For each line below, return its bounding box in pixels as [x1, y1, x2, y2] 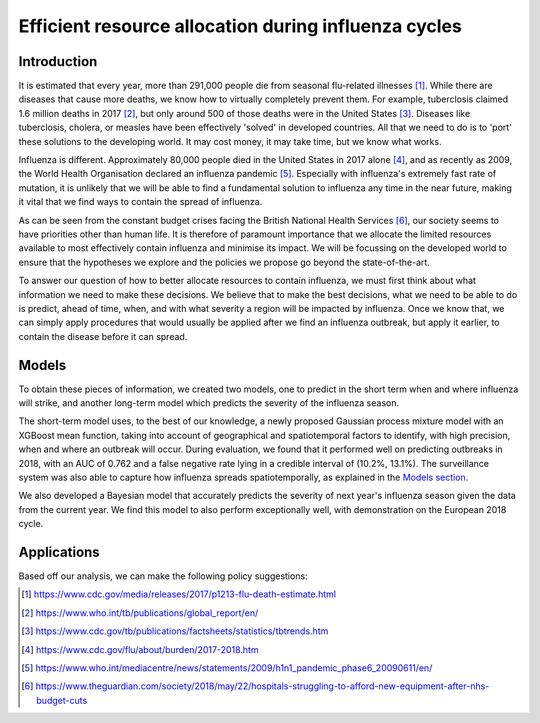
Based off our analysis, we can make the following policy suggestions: [18, 570, 309, 582]
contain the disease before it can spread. [18, 330, 188, 342]
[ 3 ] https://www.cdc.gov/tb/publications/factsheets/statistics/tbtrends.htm [21, 625, 329, 637]
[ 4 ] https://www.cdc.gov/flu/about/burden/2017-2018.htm [21, 643, 259, 655]
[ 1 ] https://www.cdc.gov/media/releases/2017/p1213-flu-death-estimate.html [21, 588, 337, 600]
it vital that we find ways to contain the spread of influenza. [18, 196, 263, 208]
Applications [18, 543, 100, 560]
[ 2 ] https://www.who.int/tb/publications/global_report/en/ [21, 606, 259, 619]
